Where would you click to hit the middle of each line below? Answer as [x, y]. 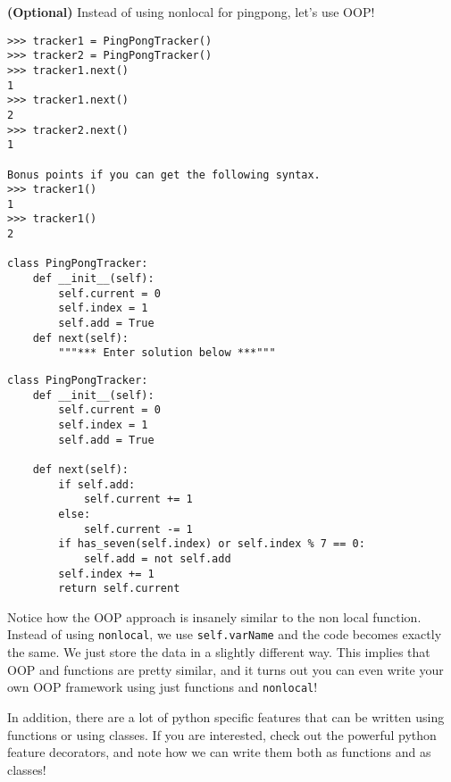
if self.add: [97, 484]
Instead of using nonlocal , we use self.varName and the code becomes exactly [225, 634]
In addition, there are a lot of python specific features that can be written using [226, 716]
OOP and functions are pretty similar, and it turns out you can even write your [225, 669]
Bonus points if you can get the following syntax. [164, 175]
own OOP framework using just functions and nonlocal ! [163, 687]
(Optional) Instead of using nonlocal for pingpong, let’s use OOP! [191, 12]
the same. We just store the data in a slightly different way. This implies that [219, 652]
